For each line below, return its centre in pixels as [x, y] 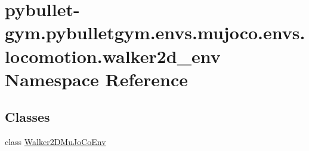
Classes [27, 117]
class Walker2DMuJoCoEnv [55, 142]
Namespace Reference [96, 79]
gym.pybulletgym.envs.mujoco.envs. [155, 32]
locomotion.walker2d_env [113, 56]
